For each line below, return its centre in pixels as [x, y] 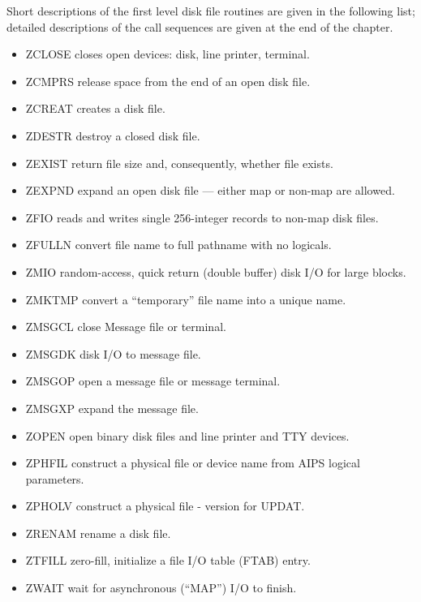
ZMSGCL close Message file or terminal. [126, 327]
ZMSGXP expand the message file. [112, 408]
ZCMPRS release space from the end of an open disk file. [168, 81]
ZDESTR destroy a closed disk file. [113, 135]
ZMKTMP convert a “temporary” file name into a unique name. [186, 299]
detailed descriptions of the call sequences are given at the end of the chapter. [200, 26]
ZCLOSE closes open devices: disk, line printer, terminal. [168, 54]
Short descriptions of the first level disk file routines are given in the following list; [211, 11]
